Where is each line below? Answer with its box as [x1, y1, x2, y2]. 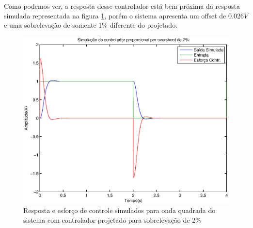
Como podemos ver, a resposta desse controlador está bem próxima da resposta [4, 1, 240, 11]
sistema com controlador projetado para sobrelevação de [23, 215, 190, 225]
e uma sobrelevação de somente [4, 20, 96, 30]
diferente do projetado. [110, 20, 178, 30]
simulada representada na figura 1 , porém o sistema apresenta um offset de [4, 10, 226, 20]
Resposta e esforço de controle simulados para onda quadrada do [23, 205, 216, 215]
